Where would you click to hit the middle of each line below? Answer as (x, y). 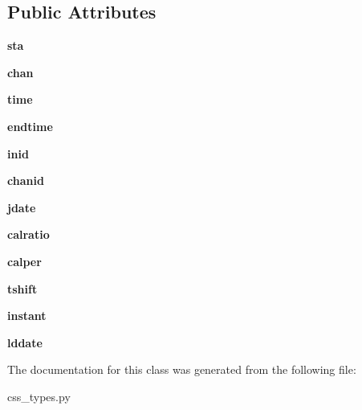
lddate (25, 342)
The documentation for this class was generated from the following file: (182, 369)
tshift (22, 288)
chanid (26, 180)
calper (24, 261)
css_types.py (39, 396)
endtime (30, 126)
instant (27, 316)
